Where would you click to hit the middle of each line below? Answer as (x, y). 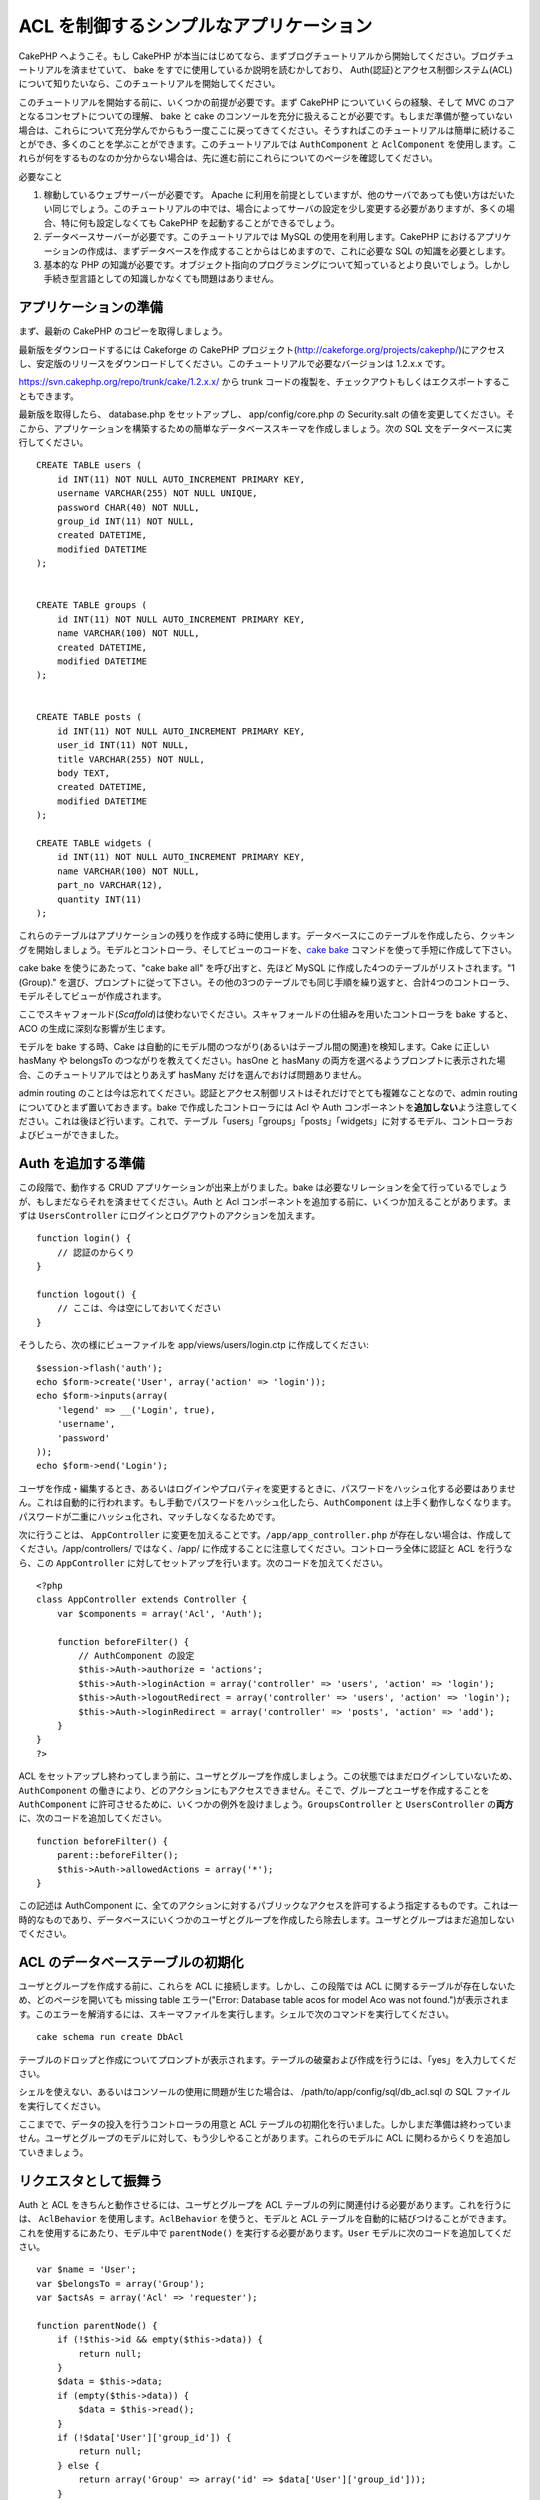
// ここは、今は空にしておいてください (139, 1308)
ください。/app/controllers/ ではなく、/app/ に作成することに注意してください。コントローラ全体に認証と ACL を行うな (265, 1549)
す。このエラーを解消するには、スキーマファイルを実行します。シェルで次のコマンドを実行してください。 (236, 2014)
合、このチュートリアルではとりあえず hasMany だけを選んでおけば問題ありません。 (192, 1074)
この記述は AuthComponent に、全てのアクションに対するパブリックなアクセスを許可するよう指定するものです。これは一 (268, 1906)
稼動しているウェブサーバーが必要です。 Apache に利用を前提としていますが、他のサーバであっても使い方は (266, 195)
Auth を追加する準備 (81, 1163)
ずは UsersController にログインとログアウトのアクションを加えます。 (169, 1216)
